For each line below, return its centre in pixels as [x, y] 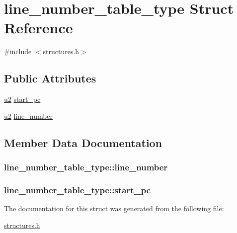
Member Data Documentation [83, 142]
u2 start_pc [22, 99]
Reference [39, 28]
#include [18, 51]
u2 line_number [29, 116]
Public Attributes [50, 78]
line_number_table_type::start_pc [78, 190]
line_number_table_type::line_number [86, 167]
